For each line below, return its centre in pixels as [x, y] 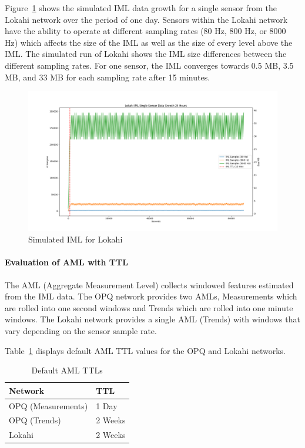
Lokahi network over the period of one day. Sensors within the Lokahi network [146, 19]
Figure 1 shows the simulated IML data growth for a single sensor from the [141, 8]
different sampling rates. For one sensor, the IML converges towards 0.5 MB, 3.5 [149, 65]
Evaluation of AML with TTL [66, 262]
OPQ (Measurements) [48, 405]
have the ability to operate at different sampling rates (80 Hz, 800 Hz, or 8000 [145, 31]
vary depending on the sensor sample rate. [81, 331]
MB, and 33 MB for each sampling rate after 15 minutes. [108, 77]
